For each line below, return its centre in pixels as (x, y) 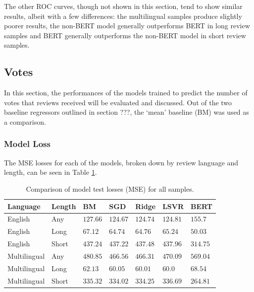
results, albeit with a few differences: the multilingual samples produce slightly (123, 16)
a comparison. (25, 121)
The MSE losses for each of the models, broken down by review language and (121, 162)
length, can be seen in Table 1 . (51, 172)
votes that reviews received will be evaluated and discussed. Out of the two (118, 102)
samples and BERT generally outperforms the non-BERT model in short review (125, 35)
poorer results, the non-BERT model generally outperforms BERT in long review (127, 26)
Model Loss (27, 144)
